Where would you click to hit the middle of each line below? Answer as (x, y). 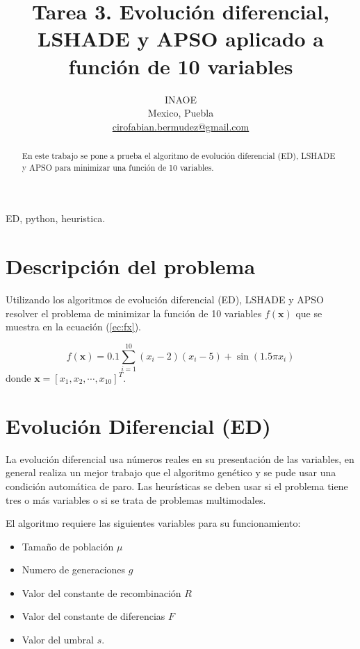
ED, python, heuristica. (56, 218)
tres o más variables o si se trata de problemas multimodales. (136, 499)
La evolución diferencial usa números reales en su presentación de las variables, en (180, 458)
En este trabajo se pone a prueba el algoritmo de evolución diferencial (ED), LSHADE (179, 156)
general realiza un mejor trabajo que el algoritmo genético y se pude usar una (171, 472)
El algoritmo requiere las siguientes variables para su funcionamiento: (153, 523)
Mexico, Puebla (181, 113)
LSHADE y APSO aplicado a (181, 39)
